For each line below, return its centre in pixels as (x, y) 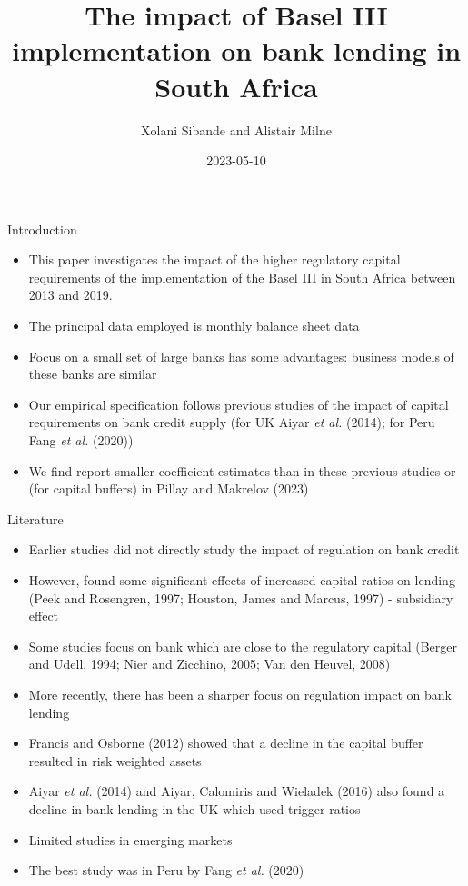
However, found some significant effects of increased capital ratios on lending (242, 580)
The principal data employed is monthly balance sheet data (194, 326)
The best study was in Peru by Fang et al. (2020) (166, 870)
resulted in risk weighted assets (115, 760)
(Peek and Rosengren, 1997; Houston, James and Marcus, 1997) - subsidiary (241, 597)
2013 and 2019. (70, 295)
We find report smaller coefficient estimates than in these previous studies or (242, 470)
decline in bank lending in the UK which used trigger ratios (194, 808)
